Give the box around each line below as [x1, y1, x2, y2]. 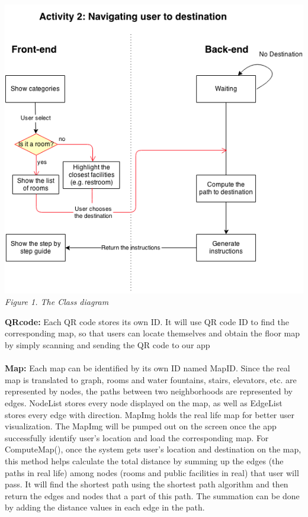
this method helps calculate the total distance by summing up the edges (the [5, 454, 284, 467]
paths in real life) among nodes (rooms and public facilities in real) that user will [5, 466, 299, 479]
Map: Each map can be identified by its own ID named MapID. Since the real [5, 362, 290, 374]
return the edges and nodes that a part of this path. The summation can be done [5, 489, 300, 502]
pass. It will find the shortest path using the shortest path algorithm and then [5, 478, 288, 490]
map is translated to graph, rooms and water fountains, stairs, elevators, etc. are [5, 373, 297, 386]
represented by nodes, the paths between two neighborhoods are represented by [5, 385, 293, 397]
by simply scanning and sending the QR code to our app [5, 339, 210, 351]
